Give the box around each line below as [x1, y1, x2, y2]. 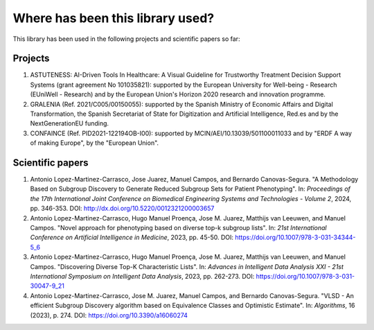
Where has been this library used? [12, 10, 215, 26]
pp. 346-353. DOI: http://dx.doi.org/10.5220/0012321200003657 [30, 205, 215, 213]
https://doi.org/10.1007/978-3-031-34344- [234, 233, 356, 242]
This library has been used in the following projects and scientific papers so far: [12, 35, 240, 43]
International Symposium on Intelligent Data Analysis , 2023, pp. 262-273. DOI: [30, 272, 255, 280]
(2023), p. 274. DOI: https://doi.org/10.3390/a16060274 [30, 311, 188, 319]
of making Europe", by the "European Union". [30, 139, 159, 147]
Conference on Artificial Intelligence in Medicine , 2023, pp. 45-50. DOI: [30, 233, 234, 242]
